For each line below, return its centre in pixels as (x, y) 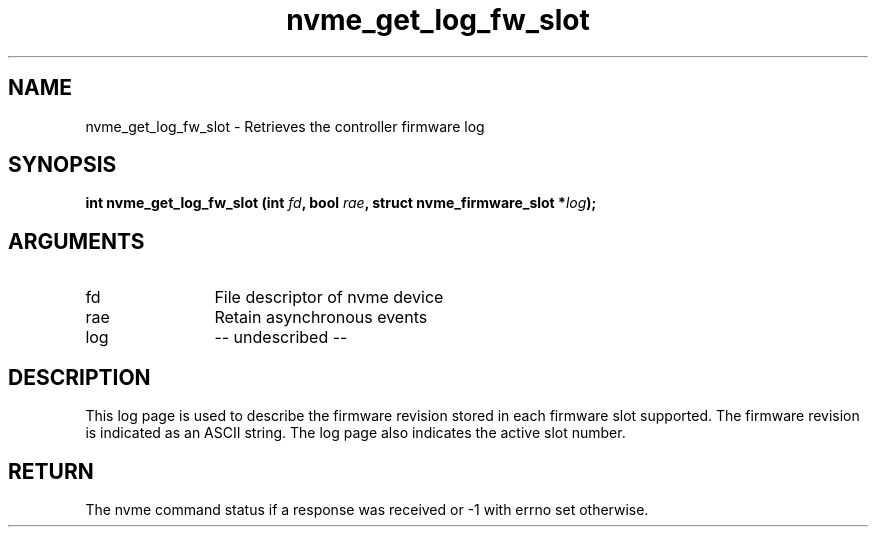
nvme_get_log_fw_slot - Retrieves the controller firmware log (285, 126)
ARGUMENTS (76, 241)
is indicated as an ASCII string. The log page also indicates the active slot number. (355, 433)
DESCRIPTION (79, 377)
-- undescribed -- (281, 337)
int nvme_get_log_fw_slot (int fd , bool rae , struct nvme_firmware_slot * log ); (341, 203)
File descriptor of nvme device (329, 297)
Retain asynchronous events (321, 317)
